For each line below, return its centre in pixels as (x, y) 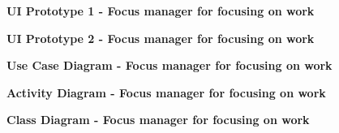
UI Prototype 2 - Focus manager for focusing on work (161, 38)
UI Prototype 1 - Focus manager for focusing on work (161, 11)
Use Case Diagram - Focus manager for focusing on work (169, 65)
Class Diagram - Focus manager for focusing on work (158, 120)
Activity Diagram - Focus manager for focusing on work (166, 92)
